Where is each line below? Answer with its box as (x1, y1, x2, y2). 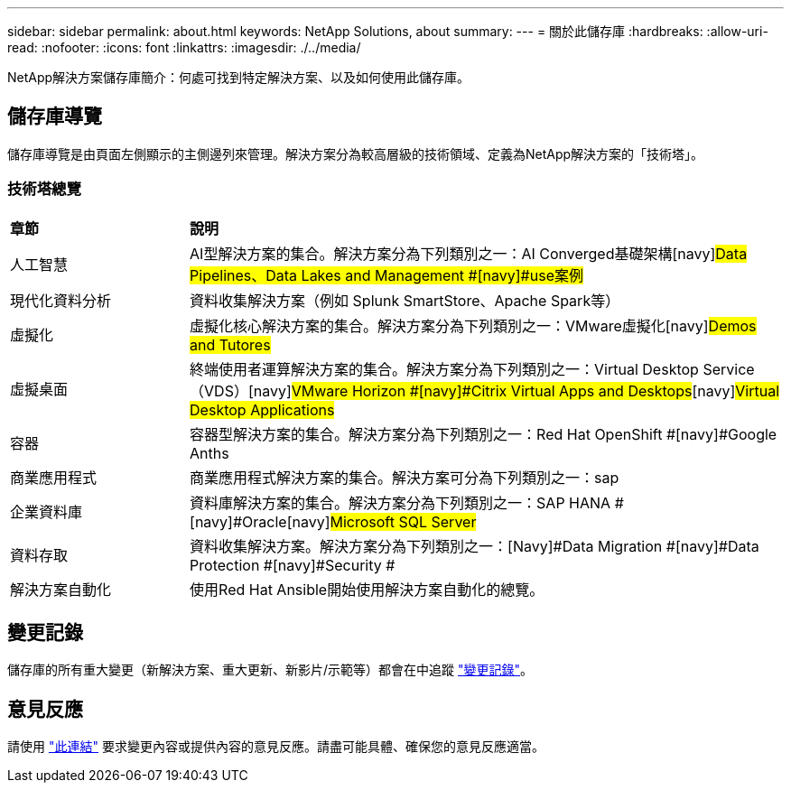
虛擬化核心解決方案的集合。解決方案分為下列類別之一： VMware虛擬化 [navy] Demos (190, 316, 757, 335)
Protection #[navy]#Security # (190, 555, 395, 574)
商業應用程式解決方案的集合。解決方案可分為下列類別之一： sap (190, 468, 619, 487)
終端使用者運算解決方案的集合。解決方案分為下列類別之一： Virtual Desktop (190, 359, 699, 378)
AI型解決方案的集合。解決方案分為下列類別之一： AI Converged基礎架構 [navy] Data (190, 244, 748, 263)
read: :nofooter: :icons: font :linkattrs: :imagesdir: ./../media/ (7, 40, 361, 55)
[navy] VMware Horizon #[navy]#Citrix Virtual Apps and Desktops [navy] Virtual (247, 381, 780, 400)
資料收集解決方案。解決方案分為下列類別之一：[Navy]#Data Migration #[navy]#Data (190, 536, 759, 555)
